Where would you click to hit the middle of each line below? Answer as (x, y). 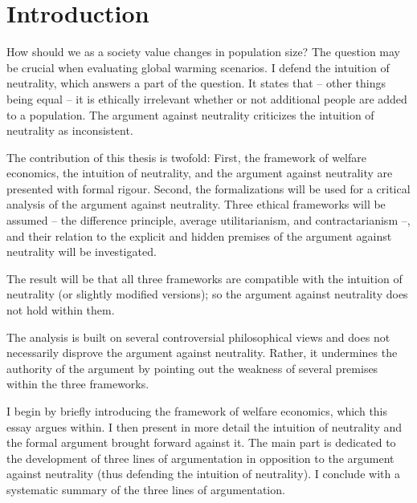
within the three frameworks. (78, 384)
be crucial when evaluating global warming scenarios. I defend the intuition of (198, 67)
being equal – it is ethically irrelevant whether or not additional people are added (207, 98)
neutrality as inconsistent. (70, 130)
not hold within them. (61, 310)
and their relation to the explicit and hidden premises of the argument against (199, 235)
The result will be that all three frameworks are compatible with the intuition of (204, 278)
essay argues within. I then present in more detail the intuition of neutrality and (204, 426)
